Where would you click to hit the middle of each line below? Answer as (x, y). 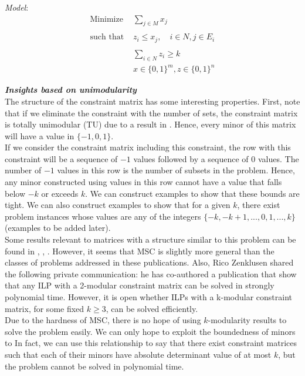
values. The (278, 158)
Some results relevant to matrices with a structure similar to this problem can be (150, 239)
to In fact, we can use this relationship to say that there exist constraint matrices (151, 343)
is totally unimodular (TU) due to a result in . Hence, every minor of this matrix (150, 124)
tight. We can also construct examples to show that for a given (118, 205)
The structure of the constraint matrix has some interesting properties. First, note (152, 101)
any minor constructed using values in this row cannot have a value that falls (143, 182)
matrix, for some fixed (45, 308)
